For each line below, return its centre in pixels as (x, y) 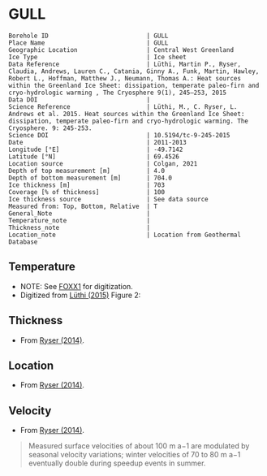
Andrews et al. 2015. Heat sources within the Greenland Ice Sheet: (127, 114)
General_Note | (80, 213)
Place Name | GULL (88, 43)
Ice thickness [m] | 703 (86, 185)
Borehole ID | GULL (88, 36)
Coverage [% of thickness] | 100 (86, 192)
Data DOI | (80, 100)
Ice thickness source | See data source (108, 199)
